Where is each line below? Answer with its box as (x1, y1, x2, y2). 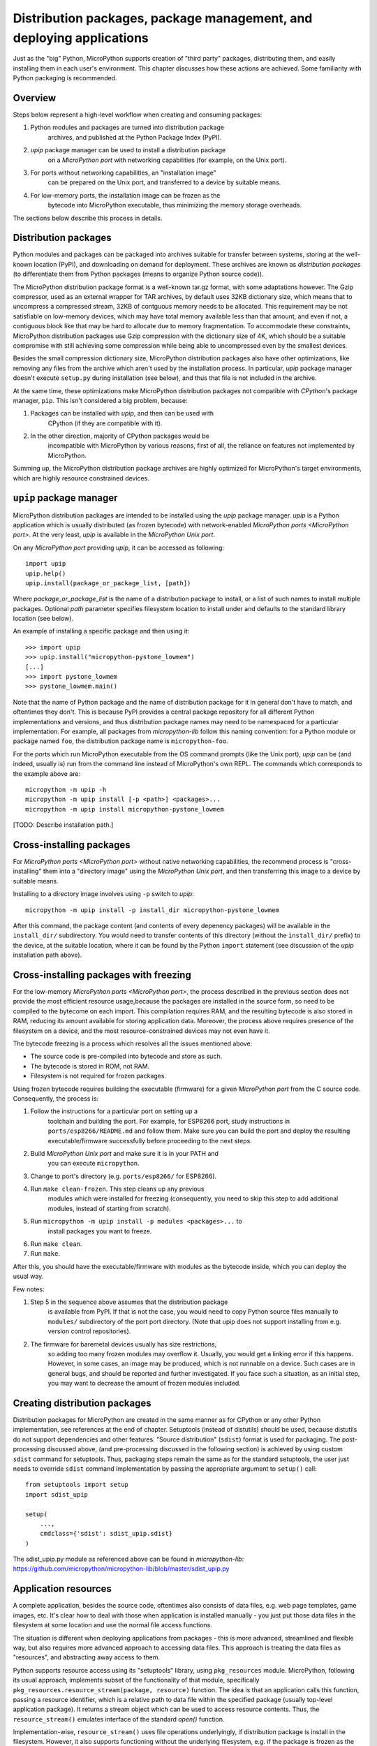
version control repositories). (47, 1327, 131, 1335)
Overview (13, 91, 57, 104)
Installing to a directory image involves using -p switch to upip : (13, 890, 195, 898)
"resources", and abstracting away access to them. (13, 1653, 161, 1661)
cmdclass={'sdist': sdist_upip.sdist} (39, 1529, 173, 1538)
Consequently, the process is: (13, 1094, 99, 1103)
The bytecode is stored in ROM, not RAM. (30, 1062, 150, 1070)
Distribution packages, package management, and (13, 10, 313, 26)
